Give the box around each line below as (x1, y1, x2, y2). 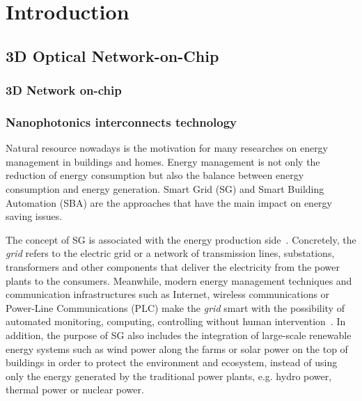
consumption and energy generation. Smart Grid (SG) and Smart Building (6, 182, 324, 196)
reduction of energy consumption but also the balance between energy (6, 168, 304, 182)
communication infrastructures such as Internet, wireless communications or (6, 287, 330, 301)
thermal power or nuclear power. (6, 382, 144, 397)
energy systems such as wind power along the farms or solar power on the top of (6, 341, 348, 356)
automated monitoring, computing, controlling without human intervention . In (6, 314, 346, 329)
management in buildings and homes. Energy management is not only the (6, 154, 320, 168)
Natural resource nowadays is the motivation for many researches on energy (6, 141, 329, 155)
